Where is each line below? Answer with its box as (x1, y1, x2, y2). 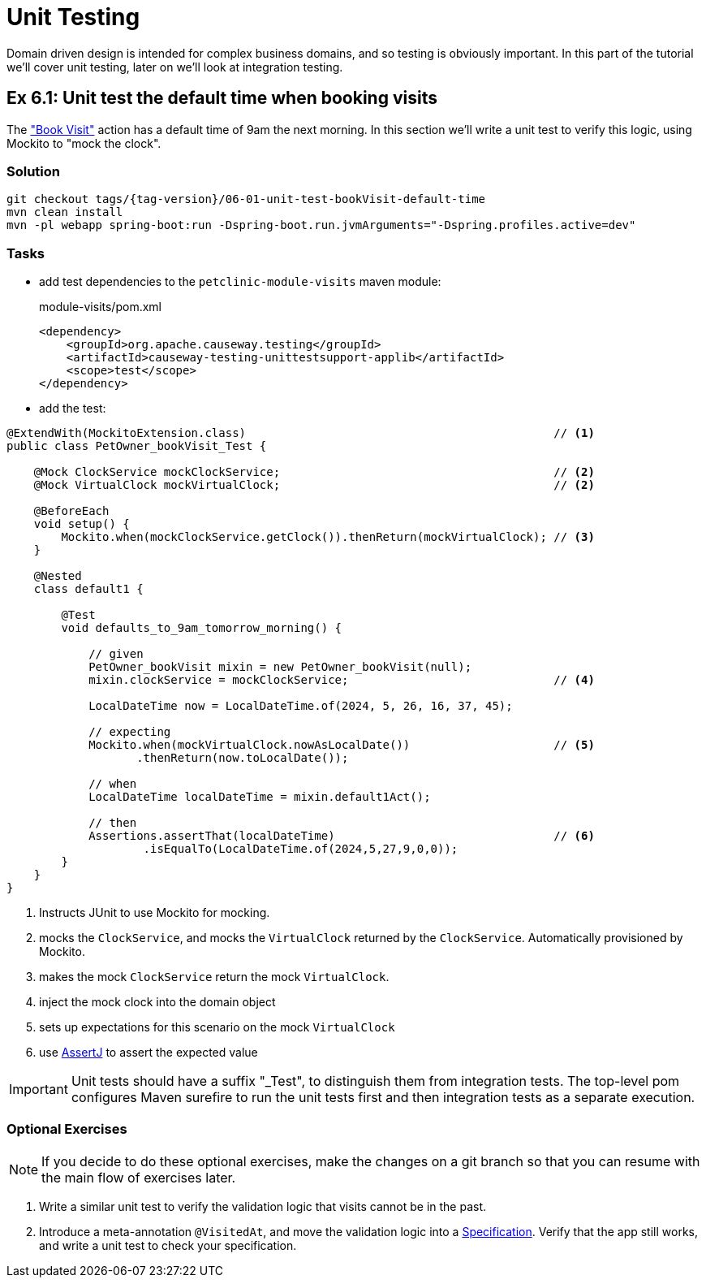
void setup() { (33, 517, 130, 531)
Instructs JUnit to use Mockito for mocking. (39, 906, 270, 920)
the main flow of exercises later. (41, 1169, 236, 1186)
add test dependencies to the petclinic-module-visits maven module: (39, 275, 441, 289)
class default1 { (33, 582, 144, 596)
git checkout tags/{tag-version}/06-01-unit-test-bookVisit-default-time (6, 192, 486, 206)
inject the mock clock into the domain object (39, 995, 276, 1009)
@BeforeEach (33, 504, 110, 518)
